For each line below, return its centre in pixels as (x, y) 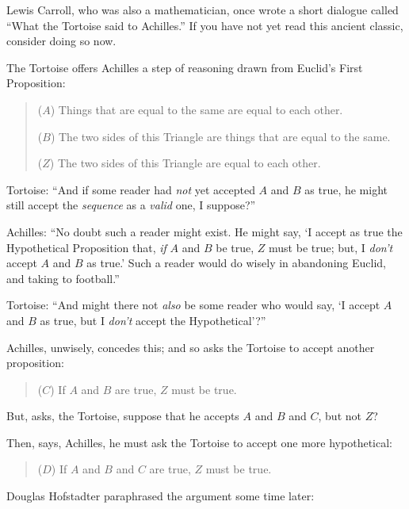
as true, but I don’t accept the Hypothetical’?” (153, 320)
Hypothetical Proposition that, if (86, 247)
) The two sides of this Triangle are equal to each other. (185, 163)
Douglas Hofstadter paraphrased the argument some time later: (161, 496)
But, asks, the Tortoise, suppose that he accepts (123, 416)
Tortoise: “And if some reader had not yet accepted (131, 189)
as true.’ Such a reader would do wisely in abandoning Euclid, (236, 263)
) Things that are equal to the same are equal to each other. (197, 109)
